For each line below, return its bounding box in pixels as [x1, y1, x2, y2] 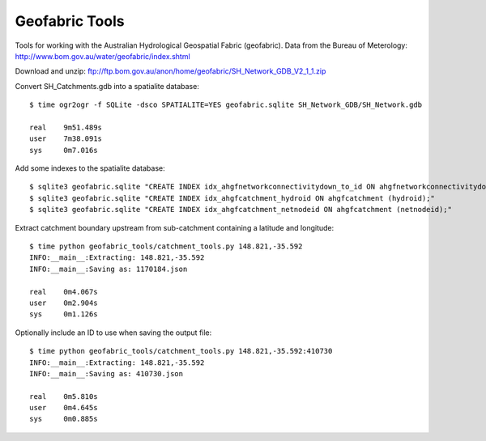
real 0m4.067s [29, 287, 98, 296]
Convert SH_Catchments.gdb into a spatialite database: [15, 81, 200, 91]
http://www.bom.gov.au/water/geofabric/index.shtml [15, 51, 190, 61]
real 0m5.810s [29, 392, 98, 401]
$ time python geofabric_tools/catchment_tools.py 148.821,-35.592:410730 [29, 346, 333, 356]
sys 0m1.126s [29, 310, 98, 319]
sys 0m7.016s [29, 146, 98, 155]
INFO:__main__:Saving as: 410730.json [29, 369, 184, 378]
